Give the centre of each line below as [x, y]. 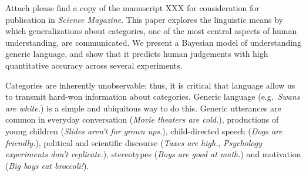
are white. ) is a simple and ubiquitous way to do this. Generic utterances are [143, 108]
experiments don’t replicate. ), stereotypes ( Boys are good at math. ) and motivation [153, 154]
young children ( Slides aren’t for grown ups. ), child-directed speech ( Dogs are [144, 131]
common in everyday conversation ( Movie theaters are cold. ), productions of [142, 119]
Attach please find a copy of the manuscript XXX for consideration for [132, 8]
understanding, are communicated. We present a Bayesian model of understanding [153, 42]
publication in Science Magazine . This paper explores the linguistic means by [144, 19]
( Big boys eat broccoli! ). [47, 165]
